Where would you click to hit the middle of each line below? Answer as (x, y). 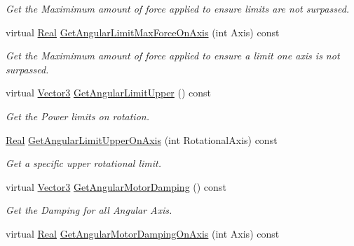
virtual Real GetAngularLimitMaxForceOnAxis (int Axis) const (143, 32)
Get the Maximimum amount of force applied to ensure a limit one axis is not (173, 56)
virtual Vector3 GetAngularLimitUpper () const (109, 93)
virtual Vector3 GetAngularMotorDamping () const (116, 186)
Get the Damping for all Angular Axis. (89, 210)
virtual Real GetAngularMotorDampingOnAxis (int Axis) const (143, 233)
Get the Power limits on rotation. (77, 116)
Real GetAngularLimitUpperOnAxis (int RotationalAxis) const (142, 139)
